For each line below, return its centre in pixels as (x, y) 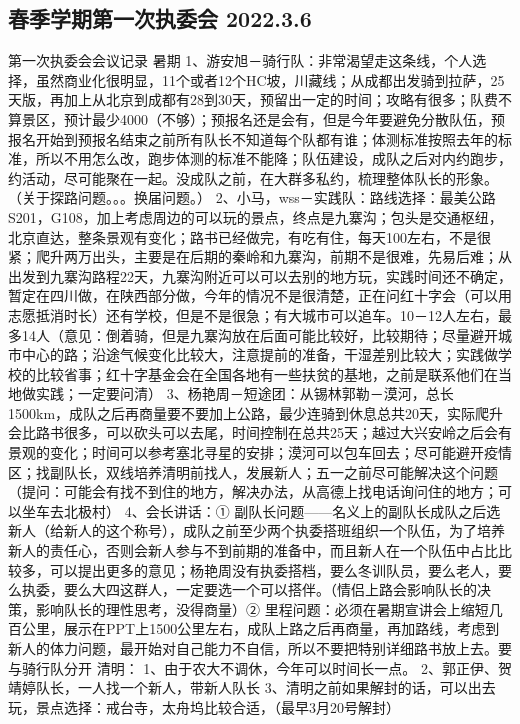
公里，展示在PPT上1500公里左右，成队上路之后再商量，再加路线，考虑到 (260, 628)
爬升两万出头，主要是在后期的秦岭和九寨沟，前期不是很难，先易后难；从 (273, 256)
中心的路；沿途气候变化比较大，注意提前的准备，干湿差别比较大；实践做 (259, 354)
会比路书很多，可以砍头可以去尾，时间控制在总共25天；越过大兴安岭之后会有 (260, 432)
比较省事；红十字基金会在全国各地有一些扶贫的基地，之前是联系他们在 (266, 373)
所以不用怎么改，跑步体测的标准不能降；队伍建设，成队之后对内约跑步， (273, 158)
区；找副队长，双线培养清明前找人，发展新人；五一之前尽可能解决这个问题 (253, 471)
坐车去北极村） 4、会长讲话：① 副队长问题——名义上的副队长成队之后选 (261, 510)
